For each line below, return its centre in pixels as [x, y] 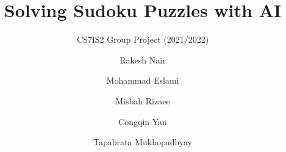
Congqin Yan [143, 121]
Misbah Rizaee [143, 100]
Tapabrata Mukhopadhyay [143, 142]
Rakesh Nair [143, 60]
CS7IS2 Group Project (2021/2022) [143, 39]
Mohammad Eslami [143, 80]
